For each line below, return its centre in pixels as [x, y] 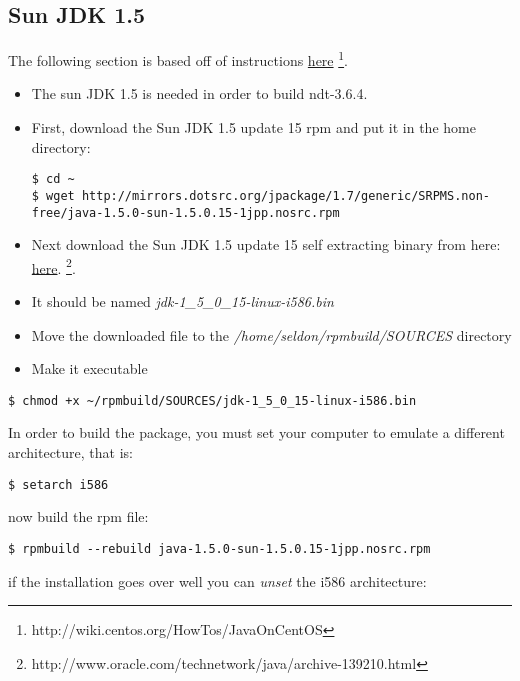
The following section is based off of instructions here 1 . [178, 58]
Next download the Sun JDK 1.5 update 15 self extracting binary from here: [266, 244]
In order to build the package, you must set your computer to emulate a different [256, 432]
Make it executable [89, 368]
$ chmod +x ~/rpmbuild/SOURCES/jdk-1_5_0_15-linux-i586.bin [212, 400]
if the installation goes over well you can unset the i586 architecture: [217, 580]
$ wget [53, 195]
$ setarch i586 [58, 484]
